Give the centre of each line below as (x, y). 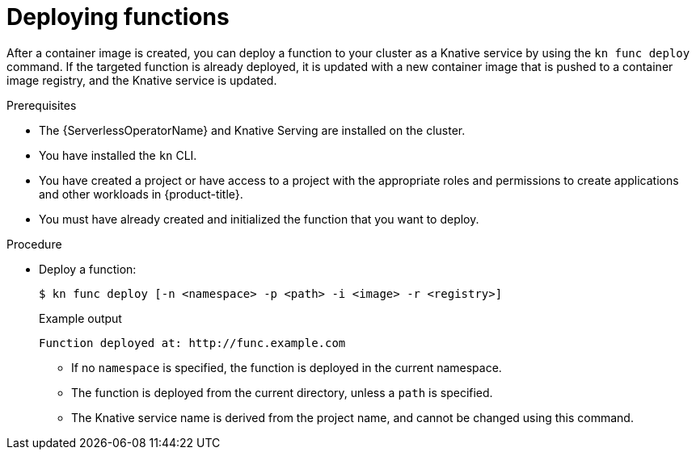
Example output (80, 318)
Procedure (34, 244)
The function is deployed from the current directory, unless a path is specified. (282, 392)
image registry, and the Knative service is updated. (142, 80)
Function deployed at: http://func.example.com (192, 343)
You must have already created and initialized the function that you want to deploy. (259, 219)
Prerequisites (42, 105)
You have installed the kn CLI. (118, 155)
